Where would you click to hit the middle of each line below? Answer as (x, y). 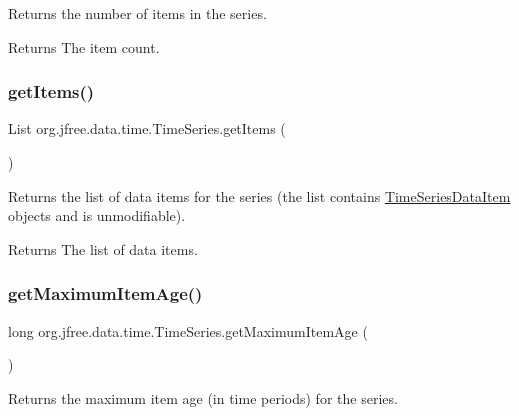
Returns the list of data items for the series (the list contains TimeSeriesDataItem (259, 195)
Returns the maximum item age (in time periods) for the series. (203, 397)
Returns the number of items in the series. (137, 13)
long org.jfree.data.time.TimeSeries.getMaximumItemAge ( (188, 330)
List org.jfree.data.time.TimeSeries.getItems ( (147, 128)
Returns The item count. (84, 46)
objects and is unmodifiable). (97, 215)
